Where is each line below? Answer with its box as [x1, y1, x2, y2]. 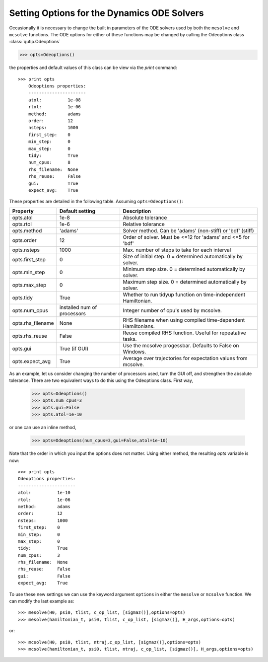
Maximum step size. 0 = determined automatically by [123, 278, 247, 285]
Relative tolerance [123, 221, 165, 227]
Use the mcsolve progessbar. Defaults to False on [123, 342, 239, 349]
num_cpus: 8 [28, 159, 70, 165]
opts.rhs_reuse [12, 332, 47, 339]
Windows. [123, 348, 146, 355]
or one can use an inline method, [9, 425, 76, 431]
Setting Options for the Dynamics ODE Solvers [9, 7, 204, 18]
